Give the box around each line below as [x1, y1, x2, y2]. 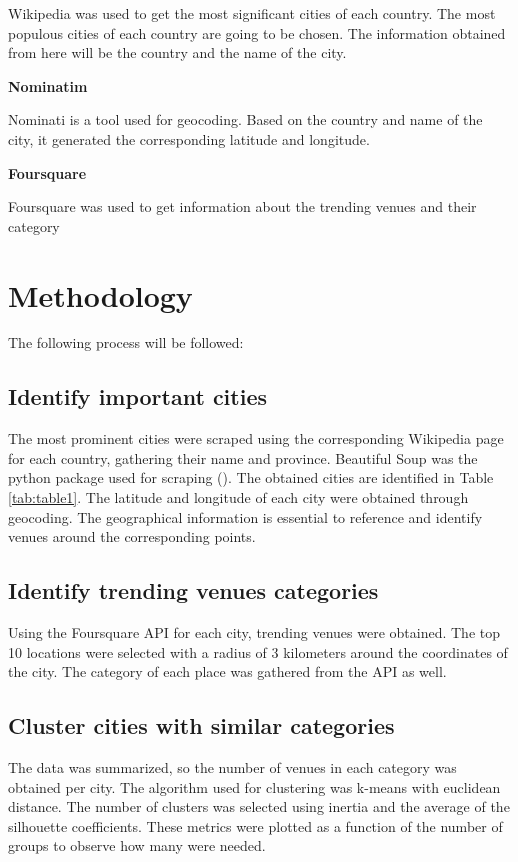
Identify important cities [8, 381, 267, 412]
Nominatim [8, 75, 88, 96]
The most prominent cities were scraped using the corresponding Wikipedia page [8, 428, 504, 449]
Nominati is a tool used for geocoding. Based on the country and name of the [8, 109, 483, 130]
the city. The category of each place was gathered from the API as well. [8, 661, 447, 682]
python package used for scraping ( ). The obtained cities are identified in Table [8, 467, 494, 488]
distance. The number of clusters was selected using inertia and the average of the [8, 796, 510, 817]
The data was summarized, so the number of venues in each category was [8, 757, 457, 778]
